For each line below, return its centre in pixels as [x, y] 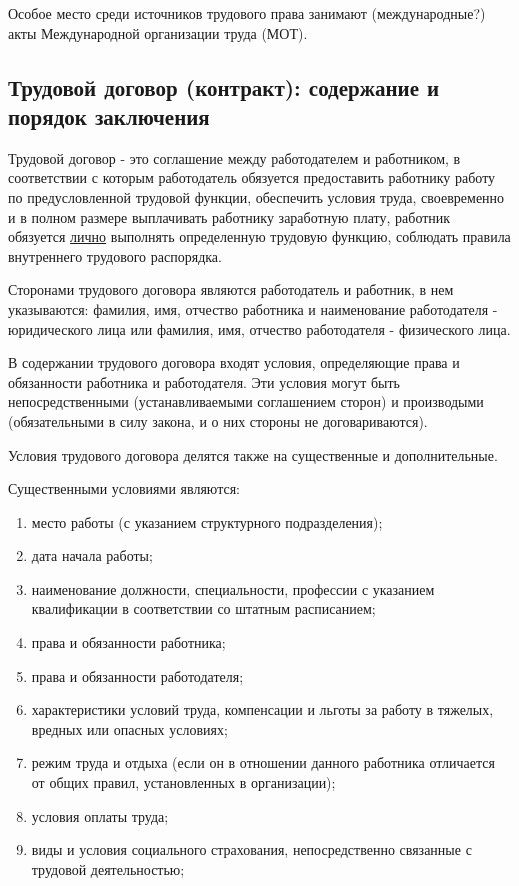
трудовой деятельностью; [108, 868]
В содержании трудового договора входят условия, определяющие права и [234, 362]
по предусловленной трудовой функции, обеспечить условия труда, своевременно [256, 196]
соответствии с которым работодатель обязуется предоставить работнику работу [252, 177]
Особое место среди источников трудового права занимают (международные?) [247, 13]
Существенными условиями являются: [124, 488]
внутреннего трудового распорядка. [115, 255]
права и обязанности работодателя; [137, 675]
